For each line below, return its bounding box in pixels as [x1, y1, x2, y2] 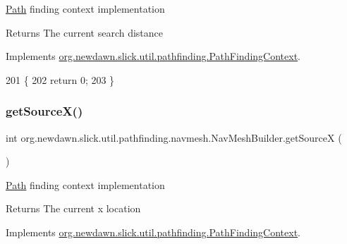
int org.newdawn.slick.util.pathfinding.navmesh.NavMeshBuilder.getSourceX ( [6, 130, 342, 145]
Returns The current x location [6, 201, 141, 216]
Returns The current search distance [6, 25, 164, 39]
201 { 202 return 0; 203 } [6, 72, 115, 87]
